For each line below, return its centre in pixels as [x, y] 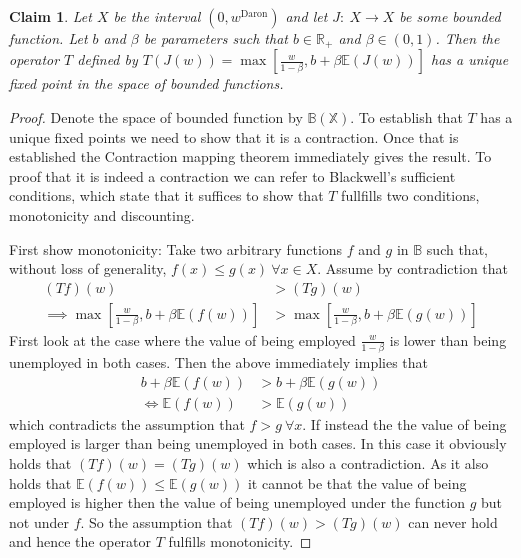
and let [306, 16]
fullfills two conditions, [410, 195]
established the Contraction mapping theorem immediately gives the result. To [250, 156]
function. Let [48, 38]
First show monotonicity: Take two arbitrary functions [176, 248]
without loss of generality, [88, 268]
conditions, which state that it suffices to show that [166, 195]
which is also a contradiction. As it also [368, 463]
